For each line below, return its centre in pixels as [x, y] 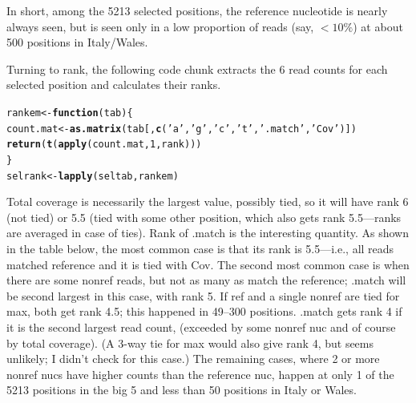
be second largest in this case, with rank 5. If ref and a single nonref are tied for [203, 295]
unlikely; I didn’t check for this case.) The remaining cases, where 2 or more [193, 359]
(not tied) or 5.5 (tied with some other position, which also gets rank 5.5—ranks [204, 217]
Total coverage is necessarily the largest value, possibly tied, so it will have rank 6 [208, 201]
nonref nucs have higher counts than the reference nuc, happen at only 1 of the [200, 374]
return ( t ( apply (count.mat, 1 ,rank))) [104, 145]
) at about [378, 26]
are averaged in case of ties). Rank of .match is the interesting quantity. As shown [208, 233]
